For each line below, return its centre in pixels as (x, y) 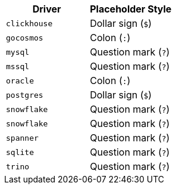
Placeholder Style (131, 9)
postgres (25, 95)
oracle (20, 80)
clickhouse (29, 23)
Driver (47, 9)
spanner (22, 138)
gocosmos (25, 38)
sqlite (20, 152)
